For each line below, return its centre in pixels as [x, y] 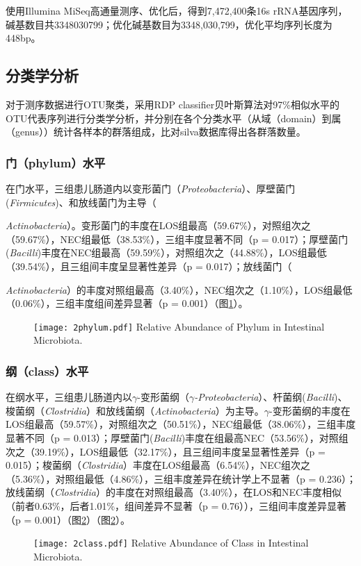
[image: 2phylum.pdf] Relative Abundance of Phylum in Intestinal [179, 326]
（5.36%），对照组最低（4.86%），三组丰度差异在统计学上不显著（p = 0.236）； [181, 478]
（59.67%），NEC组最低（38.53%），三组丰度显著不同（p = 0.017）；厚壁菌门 [177, 239]
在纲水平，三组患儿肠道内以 [69, 397]
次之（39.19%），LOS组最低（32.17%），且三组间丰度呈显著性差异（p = [166, 451]
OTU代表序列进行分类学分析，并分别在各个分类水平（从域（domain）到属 [174, 118]
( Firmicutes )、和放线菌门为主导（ [81, 202]
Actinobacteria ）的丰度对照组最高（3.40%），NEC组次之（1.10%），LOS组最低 [179, 289]
